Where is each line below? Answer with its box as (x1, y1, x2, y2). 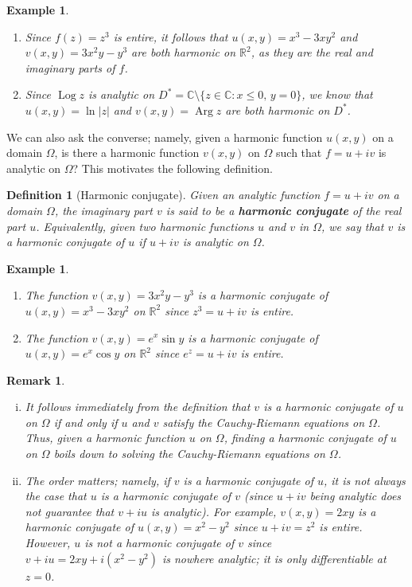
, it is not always (324, 472, 406, 488)
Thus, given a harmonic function (25, 429, 185, 446)
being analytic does (309, 487, 402, 504)
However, (25, 534, 71, 551)
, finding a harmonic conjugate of (223, 429, 387, 446)
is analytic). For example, (151, 503, 277, 519)
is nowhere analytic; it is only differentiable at (161, 550, 387, 566)
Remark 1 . (6, 371, 65, 388)
